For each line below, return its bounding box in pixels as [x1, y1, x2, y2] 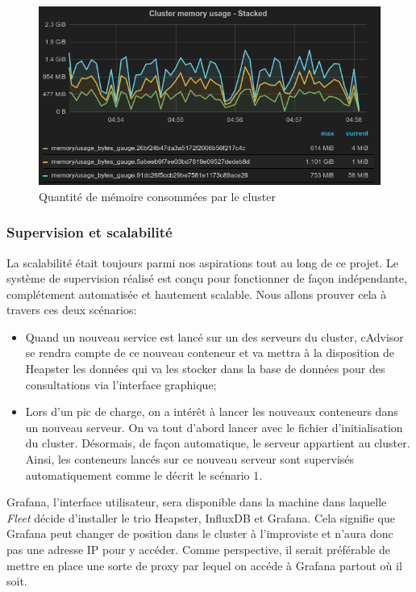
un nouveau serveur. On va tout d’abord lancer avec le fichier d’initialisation [25, 418, 403, 435]
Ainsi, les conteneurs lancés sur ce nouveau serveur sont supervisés [25, 451, 355, 468]
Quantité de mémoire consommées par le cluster [39, 187, 276, 204]
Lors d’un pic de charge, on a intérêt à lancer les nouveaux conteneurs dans [25, 403, 398, 420]
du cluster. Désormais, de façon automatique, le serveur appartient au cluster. [25, 435, 410, 451]
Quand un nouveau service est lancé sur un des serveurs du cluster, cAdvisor [25, 328, 404, 345]
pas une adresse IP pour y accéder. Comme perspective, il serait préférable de [6, 541, 391, 557]
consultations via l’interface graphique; [25, 376, 217, 393]
